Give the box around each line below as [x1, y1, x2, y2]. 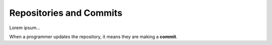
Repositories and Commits [9, 7, 123, 18]
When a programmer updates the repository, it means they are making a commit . [9, 34, 178, 40]
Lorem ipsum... [9, 25, 40, 31]
